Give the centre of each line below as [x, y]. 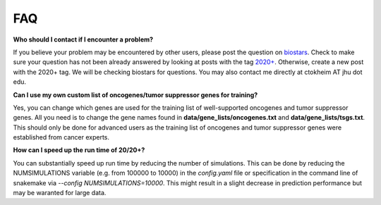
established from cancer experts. [61, 137]
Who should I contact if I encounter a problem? [83, 39]
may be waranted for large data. [60, 193]
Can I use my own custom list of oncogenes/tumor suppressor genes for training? [135, 94]
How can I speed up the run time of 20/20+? [79, 150]
